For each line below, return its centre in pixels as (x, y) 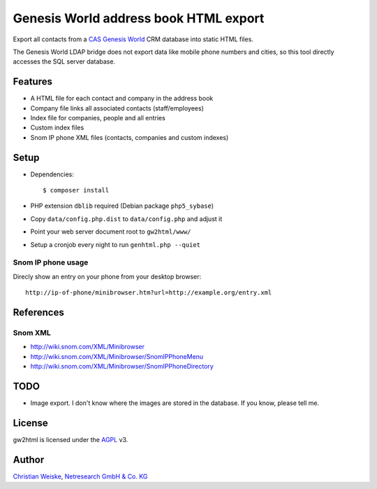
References (38, 312)
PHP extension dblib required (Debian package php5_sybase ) (122, 206)
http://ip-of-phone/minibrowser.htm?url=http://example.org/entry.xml (149, 293)
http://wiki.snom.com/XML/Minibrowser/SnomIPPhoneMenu (117, 356)
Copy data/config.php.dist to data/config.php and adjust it (126, 219)
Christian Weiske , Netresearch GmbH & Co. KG (80, 476)
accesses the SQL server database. (64, 62)
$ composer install (76, 190)
